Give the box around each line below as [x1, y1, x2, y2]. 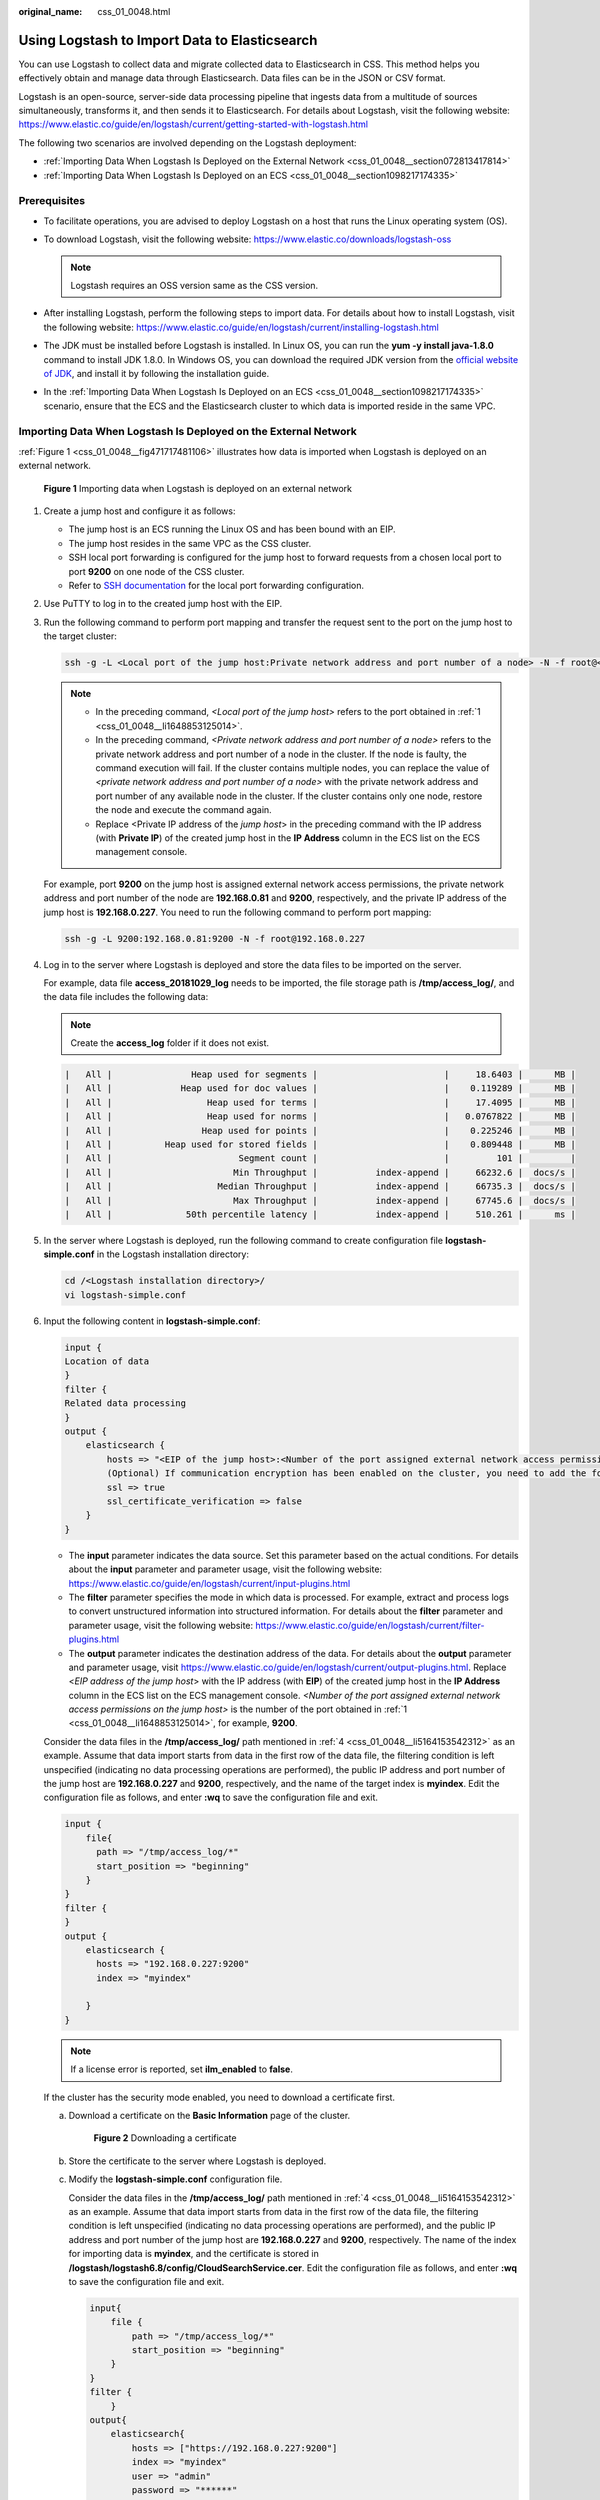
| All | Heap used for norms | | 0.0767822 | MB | [64, 1111, 577, 1122]
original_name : [18, 6, 83, 17]
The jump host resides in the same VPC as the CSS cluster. [68, 537, 312, 549]
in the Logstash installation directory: [96, 1248, 250, 1260]
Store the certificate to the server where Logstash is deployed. [68, 2155, 327, 2167]
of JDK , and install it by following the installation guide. [43, 367, 270, 379]
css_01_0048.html [97, 6, 171, 17]
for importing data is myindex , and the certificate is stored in [68, 2248, 319, 2260]
